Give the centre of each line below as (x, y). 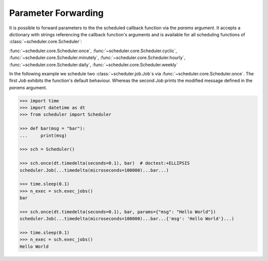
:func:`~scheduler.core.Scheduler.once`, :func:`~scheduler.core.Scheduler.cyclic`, (93, 51)
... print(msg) (43, 135)
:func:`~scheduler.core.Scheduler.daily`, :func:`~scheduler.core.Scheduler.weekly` (94, 65)
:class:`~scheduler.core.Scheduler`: (45, 42)
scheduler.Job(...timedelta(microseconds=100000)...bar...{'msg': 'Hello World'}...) (127, 219)
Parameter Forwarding (56, 13)
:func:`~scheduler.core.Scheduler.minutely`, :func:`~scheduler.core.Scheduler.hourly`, (97, 58)
